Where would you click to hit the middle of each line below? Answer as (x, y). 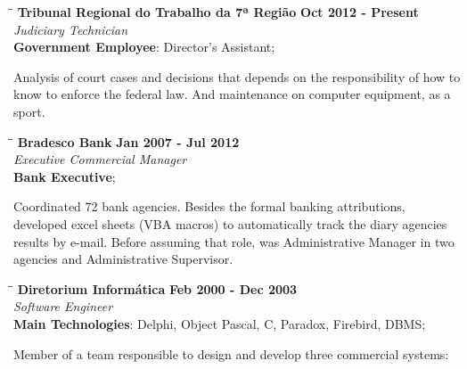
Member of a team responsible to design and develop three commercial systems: (231, 353)
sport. (29, 111)
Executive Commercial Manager (100, 159)
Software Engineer (63, 306)
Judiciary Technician (71, 29)
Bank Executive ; (65, 176)
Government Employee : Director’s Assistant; (144, 47)
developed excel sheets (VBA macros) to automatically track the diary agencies (230, 223)
